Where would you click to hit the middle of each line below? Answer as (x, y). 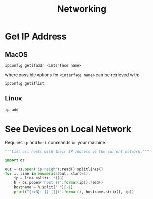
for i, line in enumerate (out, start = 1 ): (48, 174)
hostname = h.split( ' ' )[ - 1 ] (43, 187)
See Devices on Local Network (68, 129)
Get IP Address (36, 36)
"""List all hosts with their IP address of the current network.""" (77, 151)
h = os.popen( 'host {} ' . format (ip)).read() (59, 183)
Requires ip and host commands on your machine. (56, 142)
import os (15, 160)
